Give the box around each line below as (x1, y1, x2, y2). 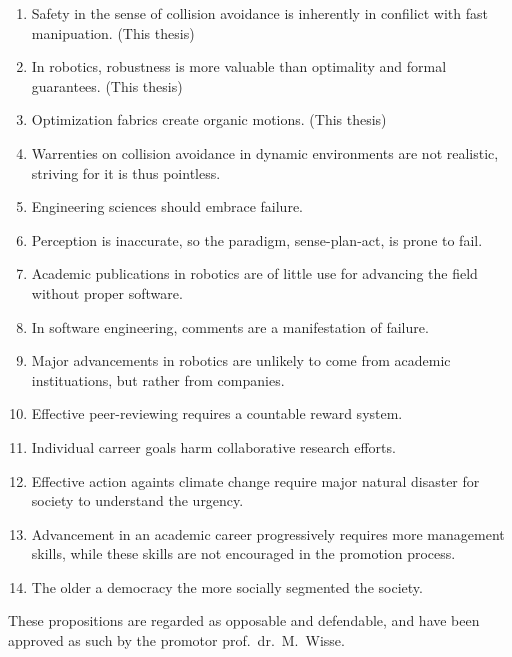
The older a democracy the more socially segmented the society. (31, 576, 423, 597)
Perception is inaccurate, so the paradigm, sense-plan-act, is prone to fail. (31, 229, 483, 250)
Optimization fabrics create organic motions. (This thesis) (31, 109, 387, 130)
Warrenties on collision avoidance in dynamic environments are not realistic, (31, 142, 499, 163)
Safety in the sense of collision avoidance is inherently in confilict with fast (31, 3, 488, 23)
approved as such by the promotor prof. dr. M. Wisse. (8, 630, 345, 651)
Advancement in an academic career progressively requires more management (31, 523, 505, 544)
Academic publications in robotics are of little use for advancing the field (31, 263, 478, 284)
